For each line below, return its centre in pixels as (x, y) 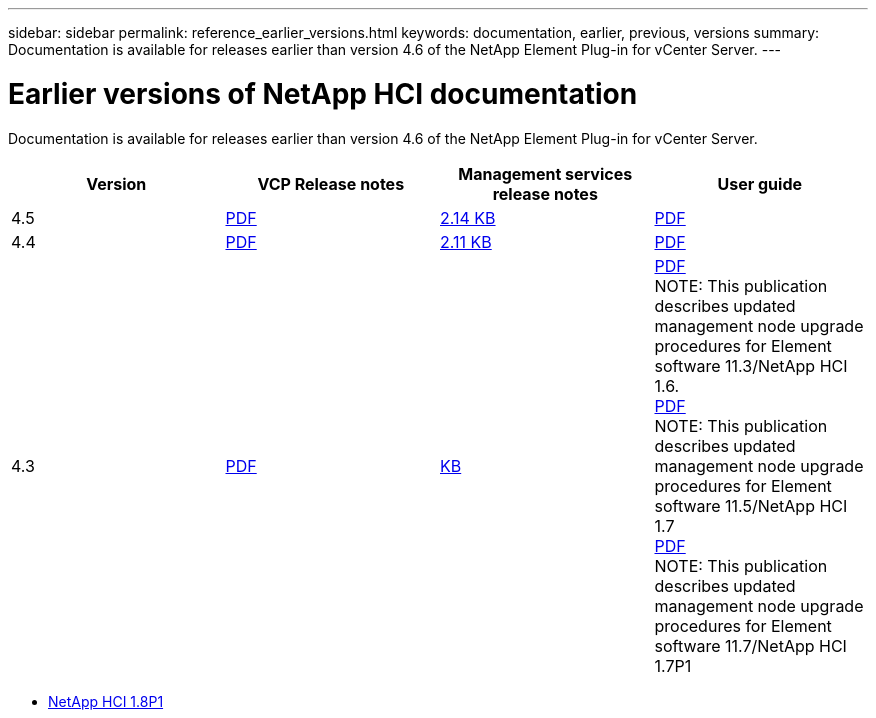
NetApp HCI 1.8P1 (106, 701)
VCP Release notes (331, 183)
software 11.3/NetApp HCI (751, 365)
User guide (760, 183)
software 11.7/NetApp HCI (750, 645)
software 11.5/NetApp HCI (751, 505)
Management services (545, 173)
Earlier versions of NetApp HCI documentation (323, 93)
